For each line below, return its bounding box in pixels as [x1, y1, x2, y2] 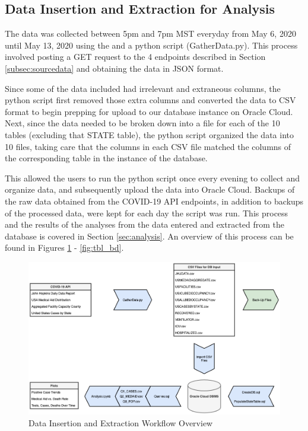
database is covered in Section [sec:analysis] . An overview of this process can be [5, 229, 294, 242]
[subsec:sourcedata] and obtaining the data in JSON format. [5, 62, 224, 74]
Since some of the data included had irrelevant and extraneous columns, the [5, 82, 281, 94]
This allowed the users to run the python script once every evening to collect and [5, 171, 300, 184]
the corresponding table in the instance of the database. [5, 152, 208, 164]
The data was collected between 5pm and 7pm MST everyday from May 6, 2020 [5, 27, 296, 40]
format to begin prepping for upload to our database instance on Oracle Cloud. [5, 105, 293, 117]
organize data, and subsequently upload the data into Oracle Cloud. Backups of [5, 183, 295, 196]
